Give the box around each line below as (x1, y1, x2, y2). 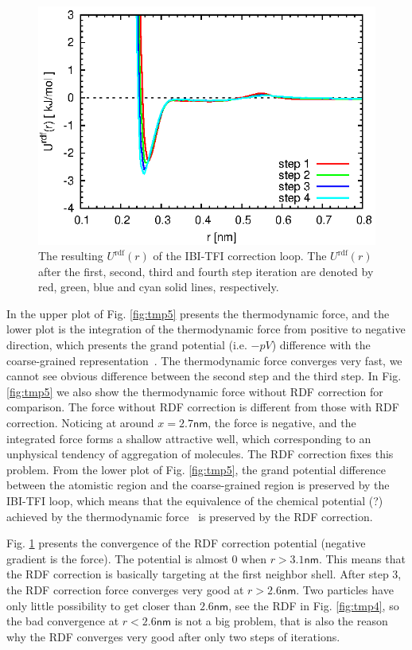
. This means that (318, 550, 406, 566)
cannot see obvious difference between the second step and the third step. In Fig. (6, 368, 402, 384)
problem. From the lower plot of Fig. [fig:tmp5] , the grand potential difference (6, 461, 387, 477)
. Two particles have (296, 581, 394, 597)
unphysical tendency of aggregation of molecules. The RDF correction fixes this (6, 446, 394, 462)
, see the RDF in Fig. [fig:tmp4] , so (228, 597, 399, 613)
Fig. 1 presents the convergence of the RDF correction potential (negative (6, 535, 366, 551)
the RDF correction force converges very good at (6, 581, 244, 597)
